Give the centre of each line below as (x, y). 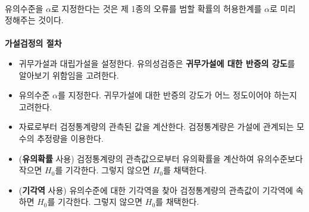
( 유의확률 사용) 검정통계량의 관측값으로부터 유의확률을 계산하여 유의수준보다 (161, 158)
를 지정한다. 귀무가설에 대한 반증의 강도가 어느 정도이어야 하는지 (177, 95)
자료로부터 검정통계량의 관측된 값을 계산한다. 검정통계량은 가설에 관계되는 (156, 127)
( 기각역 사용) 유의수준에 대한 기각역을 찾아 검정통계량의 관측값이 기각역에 (156, 190)
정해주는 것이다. (34, 20)
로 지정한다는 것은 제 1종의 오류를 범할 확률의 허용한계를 (157, 8)
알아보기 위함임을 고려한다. (69, 75)
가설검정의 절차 (33, 43)
